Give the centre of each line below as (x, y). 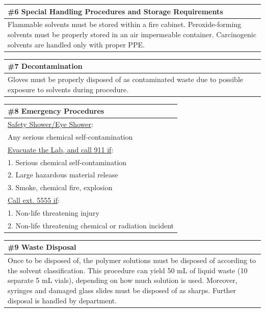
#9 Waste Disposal (42, 247)
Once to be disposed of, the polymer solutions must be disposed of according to (132, 260)
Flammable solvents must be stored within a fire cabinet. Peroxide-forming (125, 24)
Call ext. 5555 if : (34, 200)
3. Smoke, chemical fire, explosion (60, 187)
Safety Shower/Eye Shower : (50, 124)
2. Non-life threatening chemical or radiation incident (91, 225)
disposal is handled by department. (62, 300)
